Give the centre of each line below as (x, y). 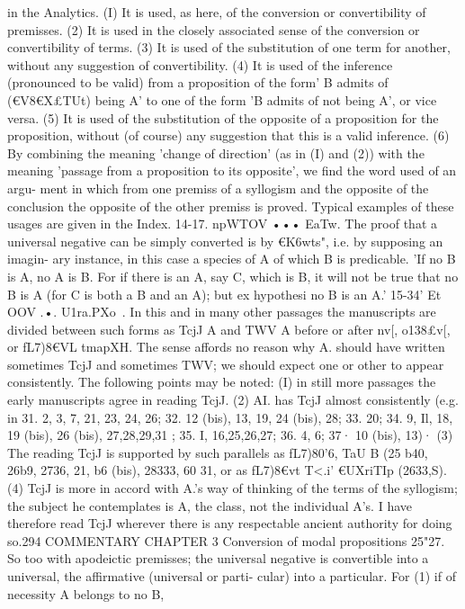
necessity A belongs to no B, (86, 593)
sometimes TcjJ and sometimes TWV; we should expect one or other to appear (226, 364)
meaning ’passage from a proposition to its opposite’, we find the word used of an (232, 170)
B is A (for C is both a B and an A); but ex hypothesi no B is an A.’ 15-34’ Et (224, 294)
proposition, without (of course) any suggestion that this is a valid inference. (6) (228, 135)
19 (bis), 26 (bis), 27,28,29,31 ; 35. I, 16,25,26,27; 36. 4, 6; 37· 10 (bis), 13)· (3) (230, 435)
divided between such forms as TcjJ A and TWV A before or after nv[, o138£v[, (229, 329)
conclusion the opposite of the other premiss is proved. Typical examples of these (231, 206)
